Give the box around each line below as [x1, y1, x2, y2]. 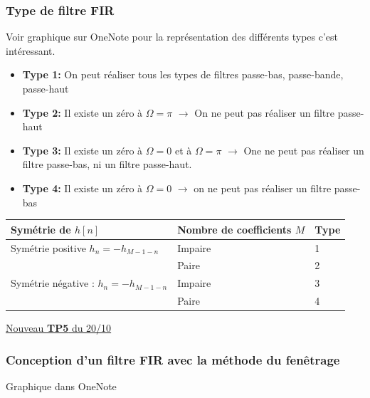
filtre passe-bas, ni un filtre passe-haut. [22, 157, 192, 172]
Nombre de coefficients [177, 221, 292, 236]
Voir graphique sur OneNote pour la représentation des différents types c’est [6, 29, 339, 44]
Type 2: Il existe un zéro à [22, 105, 143, 120]
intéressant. [6, 43, 55, 58]
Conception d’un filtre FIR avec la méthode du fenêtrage [6, 350, 340, 368]
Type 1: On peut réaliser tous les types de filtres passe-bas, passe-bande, [22, 67, 344, 82]
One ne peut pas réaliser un [243, 142, 364, 157]
